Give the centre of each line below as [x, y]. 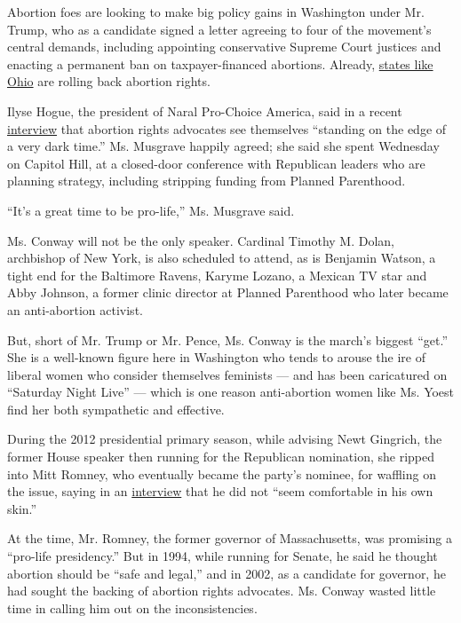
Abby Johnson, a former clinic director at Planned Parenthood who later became [228, 292]
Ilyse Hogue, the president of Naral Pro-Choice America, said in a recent [205, 110]
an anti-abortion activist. [75, 309]
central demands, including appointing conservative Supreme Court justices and [224, 47]
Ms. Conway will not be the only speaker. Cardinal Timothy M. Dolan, [201, 240]
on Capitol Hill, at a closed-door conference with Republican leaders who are [216, 163]
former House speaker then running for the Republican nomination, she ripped [221, 457]
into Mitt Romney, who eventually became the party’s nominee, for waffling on [222, 473]
